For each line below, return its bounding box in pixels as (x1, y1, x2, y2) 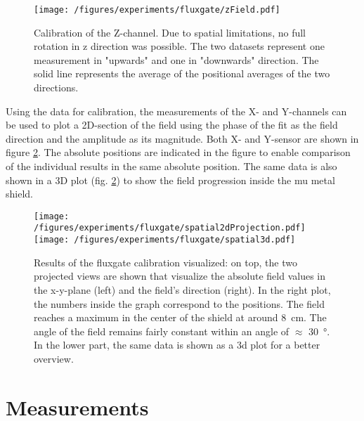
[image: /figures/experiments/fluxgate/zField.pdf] (34, 5, 280, 15)
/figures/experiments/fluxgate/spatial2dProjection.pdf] (34, 223, 306, 233)
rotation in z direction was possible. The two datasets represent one (34, 39, 325, 53)
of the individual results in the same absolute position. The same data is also (6, 159, 337, 173)
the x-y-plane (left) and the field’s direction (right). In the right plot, (34, 282, 331, 297)
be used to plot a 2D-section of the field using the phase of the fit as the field (6, 117, 338, 132)
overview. (34, 351, 74, 365)
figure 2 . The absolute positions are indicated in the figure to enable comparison (6, 145, 351, 160)
